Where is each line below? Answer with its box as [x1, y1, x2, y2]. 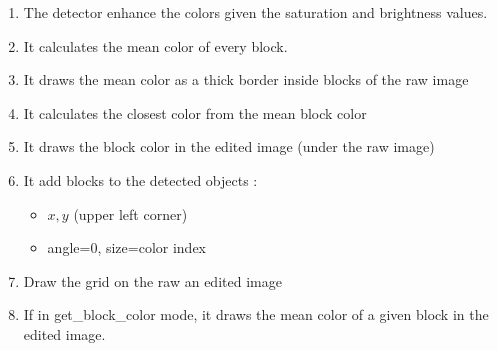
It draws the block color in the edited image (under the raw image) [23, 136, 435, 157]
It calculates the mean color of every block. [23, 35, 288, 56]
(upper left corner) [73, 203, 188, 224]
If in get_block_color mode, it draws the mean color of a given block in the [23, 304, 489, 325]
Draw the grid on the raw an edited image [23, 270, 282, 291]
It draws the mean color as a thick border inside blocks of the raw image [23, 69, 469, 90]
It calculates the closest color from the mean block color [23, 102, 367, 123]
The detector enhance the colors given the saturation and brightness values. [23, 2, 488, 22]
